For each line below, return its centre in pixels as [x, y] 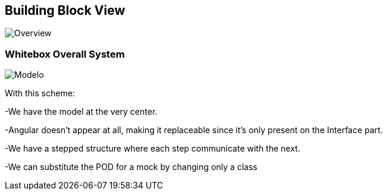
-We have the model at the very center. [81, 112]
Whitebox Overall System [65, 54]
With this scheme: [40, 93]
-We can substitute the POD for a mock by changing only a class [131, 167]
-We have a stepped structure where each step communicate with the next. [153, 149]
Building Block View [65, 10]
